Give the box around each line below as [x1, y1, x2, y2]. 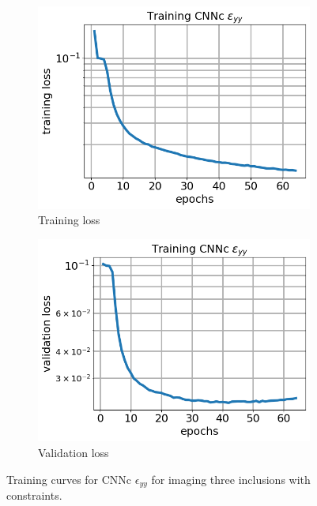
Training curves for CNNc [6, 470, 132, 487]
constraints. [6, 487, 62, 504]
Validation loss [38, 444, 109, 461]
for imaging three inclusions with [151, 470, 311, 487]
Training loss [38, 212, 100, 228]
